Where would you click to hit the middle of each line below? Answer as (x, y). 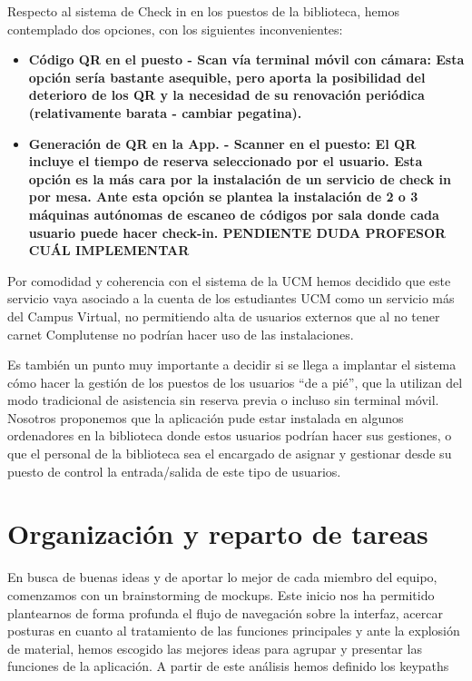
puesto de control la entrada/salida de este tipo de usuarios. (174, 471)
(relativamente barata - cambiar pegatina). (165, 112)
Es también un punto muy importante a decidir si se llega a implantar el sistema (232, 365)
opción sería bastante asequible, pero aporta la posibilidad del (227, 77)
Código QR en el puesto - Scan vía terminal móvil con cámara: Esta (246, 59)
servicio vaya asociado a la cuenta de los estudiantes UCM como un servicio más (231, 298)
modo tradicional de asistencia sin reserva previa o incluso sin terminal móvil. (223, 400)
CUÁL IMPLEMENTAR (109, 250)
